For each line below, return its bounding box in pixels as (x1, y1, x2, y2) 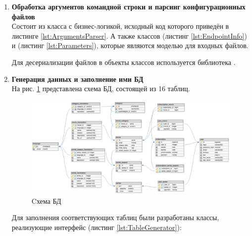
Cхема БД (31, 195, 61, 206)
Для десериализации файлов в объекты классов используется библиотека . (11, 57, 236, 67)
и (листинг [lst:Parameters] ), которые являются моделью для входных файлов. (11, 40, 249, 51)
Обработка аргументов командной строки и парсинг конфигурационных (11, 1, 246, 11)
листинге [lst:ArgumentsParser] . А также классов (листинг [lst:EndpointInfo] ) (11, 30, 247, 41)
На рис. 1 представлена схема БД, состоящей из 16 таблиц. (11, 83, 190, 94)
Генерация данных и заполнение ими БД (11, 73, 144, 84)
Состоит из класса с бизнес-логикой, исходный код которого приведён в (11, 21, 229, 31)
